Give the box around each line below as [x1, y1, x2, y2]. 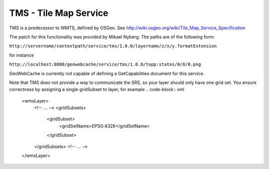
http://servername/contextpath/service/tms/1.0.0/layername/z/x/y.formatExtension [9, 43, 217, 49]
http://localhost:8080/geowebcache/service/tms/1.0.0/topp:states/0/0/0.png [9, 62, 201, 67]
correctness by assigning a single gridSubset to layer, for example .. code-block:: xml [9, 86, 184, 92]
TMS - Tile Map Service [9, 7, 109, 18]
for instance [9, 52, 34, 58]
